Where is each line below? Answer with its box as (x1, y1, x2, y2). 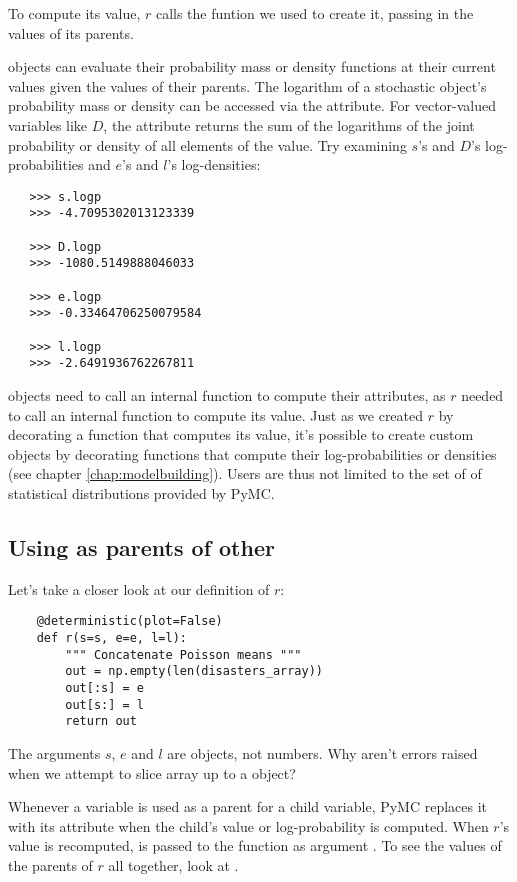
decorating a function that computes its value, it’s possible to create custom (8, 424, 474, 445)
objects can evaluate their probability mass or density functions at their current (8, 56, 496, 77)
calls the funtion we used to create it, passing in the (155, 3, 474, 23)
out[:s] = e (65, 680, 145, 695)
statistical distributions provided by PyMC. (8, 482, 275, 503)
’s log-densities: (167, 154, 261, 175)
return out (65, 714, 137, 729)
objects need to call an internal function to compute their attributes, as (8, 384, 446, 405)
